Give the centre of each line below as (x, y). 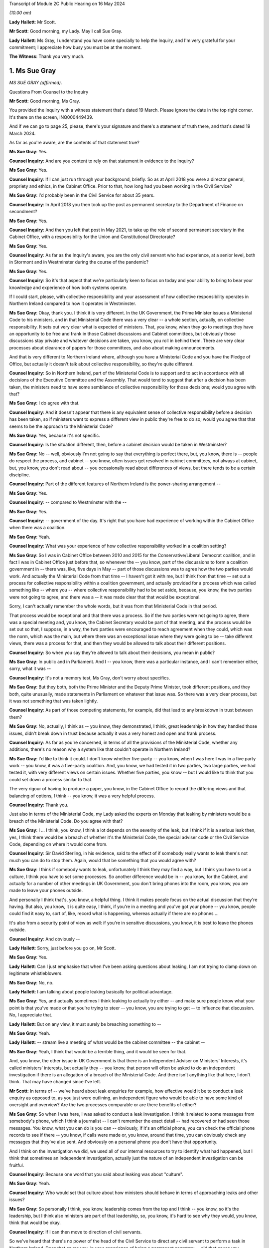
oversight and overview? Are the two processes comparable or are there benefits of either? (103, 1105)
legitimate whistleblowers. (36, 973)
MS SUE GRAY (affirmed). (36, 83)
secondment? (23, 212)
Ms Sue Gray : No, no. (31, 982)
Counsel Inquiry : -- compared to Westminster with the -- (68, 502)
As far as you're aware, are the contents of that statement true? (74, 142)
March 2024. (22, 133)
